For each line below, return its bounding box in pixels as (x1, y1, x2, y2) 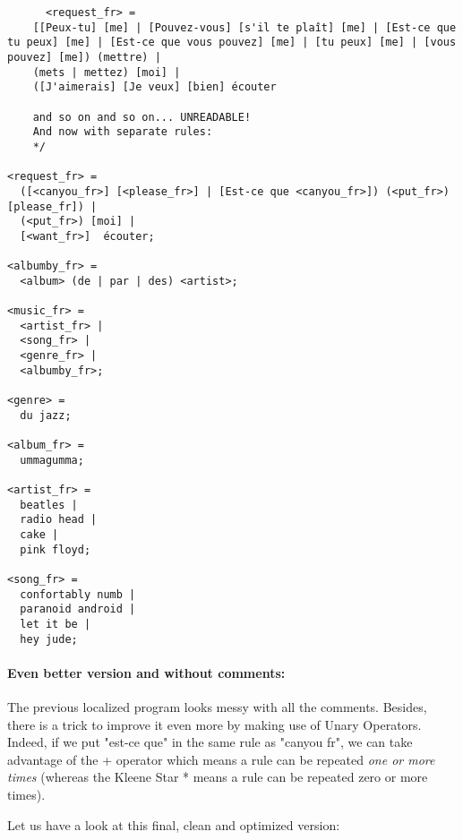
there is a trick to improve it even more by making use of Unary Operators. (7, 715, 422, 733)
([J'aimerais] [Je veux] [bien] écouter (32, 81, 277, 94)
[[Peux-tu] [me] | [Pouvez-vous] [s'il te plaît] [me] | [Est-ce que (32, 21, 457, 34)
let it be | (20, 617, 91, 630)
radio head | (20, 513, 98, 527)
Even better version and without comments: (7, 663, 286, 681)
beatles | (20, 498, 78, 511)
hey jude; (20, 632, 78, 646)
